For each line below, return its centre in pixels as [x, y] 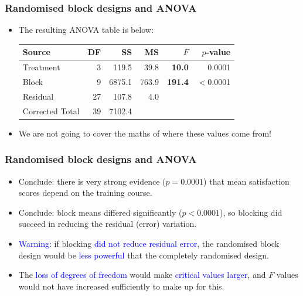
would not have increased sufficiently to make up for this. [121, 286]
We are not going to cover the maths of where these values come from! [145, 133]
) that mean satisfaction [246, 181]
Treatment [41, 67]
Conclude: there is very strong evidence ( [92, 181]
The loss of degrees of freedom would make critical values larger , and [142, 275]
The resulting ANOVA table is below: [86, 30]
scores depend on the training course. [85, 193]
